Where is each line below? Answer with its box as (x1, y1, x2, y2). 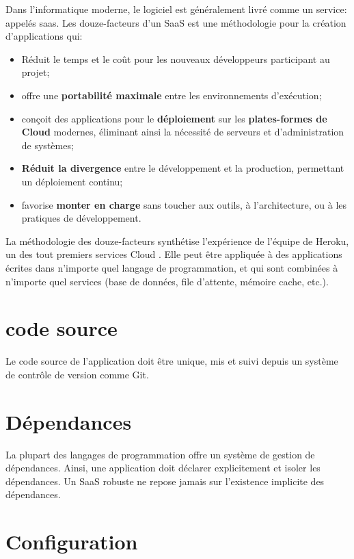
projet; (21, 65, 50, 79)
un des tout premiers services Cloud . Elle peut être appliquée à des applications (5, 247, 342, 261)
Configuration (5, 528, 138, 556)
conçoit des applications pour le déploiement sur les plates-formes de (21, 111, 327, 125)
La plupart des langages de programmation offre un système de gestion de (5, 447, 315, 461)
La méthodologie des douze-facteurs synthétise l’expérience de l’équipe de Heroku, (5, 233, 349, 248)
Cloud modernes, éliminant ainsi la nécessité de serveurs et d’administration (21, 125, 344, 139)
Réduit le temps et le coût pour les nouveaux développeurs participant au (21, 51, 330, 66)
